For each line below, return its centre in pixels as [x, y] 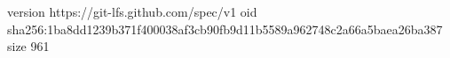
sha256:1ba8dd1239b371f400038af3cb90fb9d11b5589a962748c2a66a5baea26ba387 [225, 29]
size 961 [28, 46]
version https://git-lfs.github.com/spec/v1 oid [132, 11]
